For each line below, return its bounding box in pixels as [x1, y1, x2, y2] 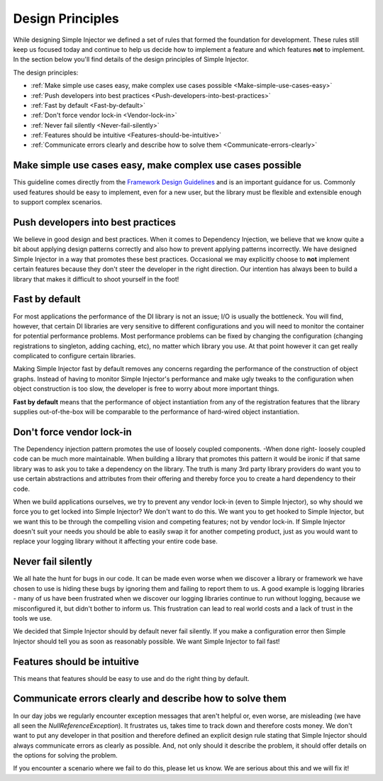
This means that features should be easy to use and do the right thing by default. [13, 674, 250, 682]
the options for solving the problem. [13, 751, 118, 760]
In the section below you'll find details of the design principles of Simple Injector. [13, 55, 249, 64]
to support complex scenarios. [13, 198, 103, 206]
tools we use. [13, 614, 52, 622]
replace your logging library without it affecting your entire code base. [13, 537, 218, 545]
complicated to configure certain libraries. [13, 352, 136, 360]
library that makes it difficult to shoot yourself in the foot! [13, 275, 179, 283]
